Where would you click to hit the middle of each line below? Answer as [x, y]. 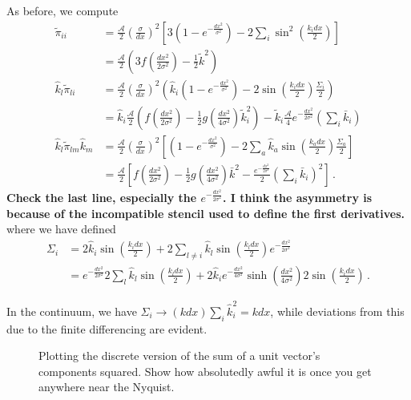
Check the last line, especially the [102, 198]
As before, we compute [62, 10]
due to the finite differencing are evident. [107, 328]
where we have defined [61, 229]
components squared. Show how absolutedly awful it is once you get [205, 371]
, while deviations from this [337, 311]
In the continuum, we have [72, 311]
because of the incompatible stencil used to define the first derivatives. [206, 213]
